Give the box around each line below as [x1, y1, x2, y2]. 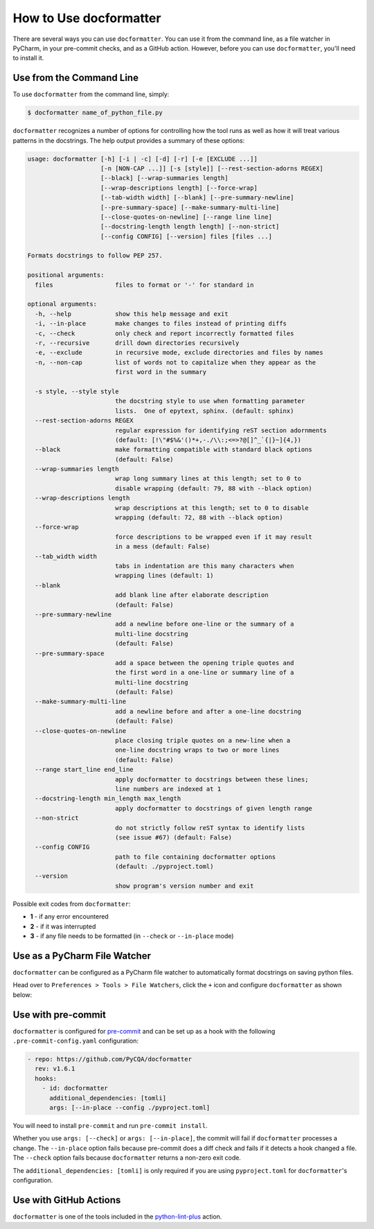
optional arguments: [27, 300, 97, 308]
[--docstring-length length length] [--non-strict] [100, 222, 280, 231]
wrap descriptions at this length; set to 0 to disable [114, 504, 309, 512]
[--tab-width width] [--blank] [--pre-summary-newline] [100, 194, 294, 202]
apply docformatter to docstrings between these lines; [114, 775, 309, 783]
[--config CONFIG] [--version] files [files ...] [100, 232, 273, 240]
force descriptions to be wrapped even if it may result [114, 533, 313, 540]
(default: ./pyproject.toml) [114, 863, 214, 871]
